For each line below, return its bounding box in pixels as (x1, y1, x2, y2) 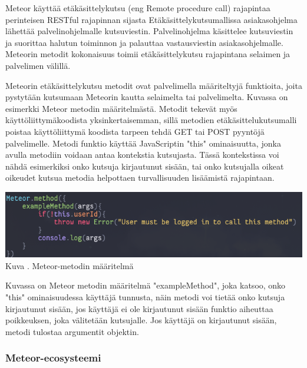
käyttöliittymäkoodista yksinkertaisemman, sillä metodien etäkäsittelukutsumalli (5, 114, 297, 126)
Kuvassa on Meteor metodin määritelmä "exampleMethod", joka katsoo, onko (5, 279, 286, 291)
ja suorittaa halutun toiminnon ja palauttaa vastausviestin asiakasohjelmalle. (5, 36, 283, 48)
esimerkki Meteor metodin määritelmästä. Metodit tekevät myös (5, 102, 237, 114)
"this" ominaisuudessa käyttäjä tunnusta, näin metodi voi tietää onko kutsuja (5, 291, 285, 303)
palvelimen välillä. (5, 59, 71, 71)
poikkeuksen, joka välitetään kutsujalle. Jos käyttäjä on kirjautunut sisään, (5, 314, 277, 326)
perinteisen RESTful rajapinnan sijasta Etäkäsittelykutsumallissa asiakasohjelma (5, 13, 298, 25)
